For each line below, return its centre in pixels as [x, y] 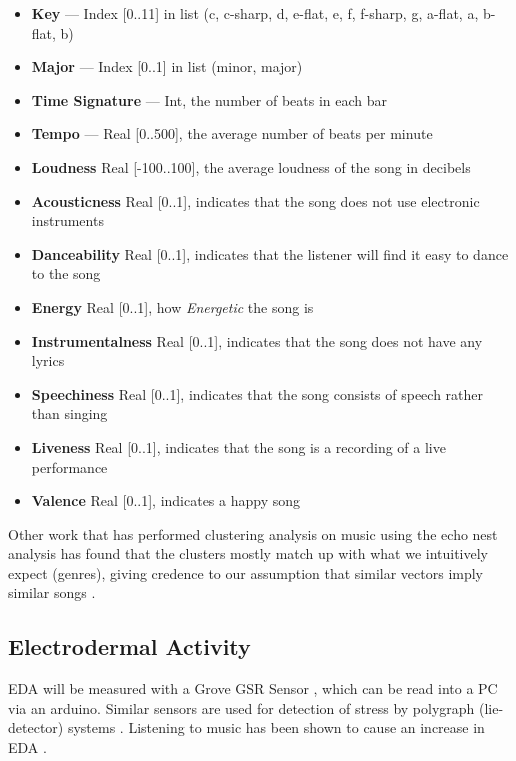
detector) [36, 727]
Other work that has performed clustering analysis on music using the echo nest [253, 533]
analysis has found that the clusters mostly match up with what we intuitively [248, 553]
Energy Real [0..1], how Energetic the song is [172, 306]
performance [69, 466]
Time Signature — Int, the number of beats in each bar [209, 99]
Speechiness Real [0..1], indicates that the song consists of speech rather [257, 393]
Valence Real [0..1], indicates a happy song [166, 500]
